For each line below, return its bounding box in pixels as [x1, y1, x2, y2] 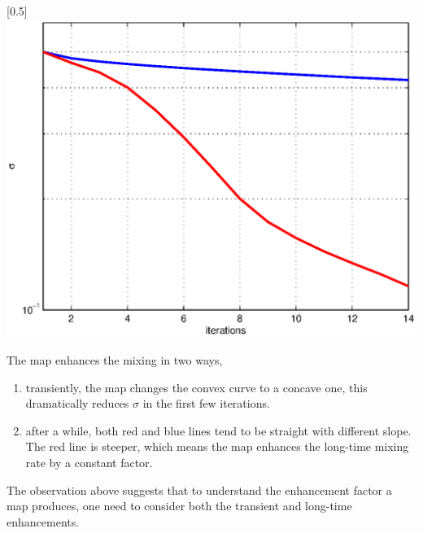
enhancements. [7, 513, 80, 530]
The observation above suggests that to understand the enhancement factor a [7, 481, 392, 498]
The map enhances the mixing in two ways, [7, 351, 223, 368]
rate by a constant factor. [25, 453, 153, 470]
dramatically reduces [25, 395, 129, 412]
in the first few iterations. [142, 395, 270, 412]
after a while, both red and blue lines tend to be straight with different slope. [25, 422, 412, 439]
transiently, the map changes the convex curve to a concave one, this [25, 378, 368, 395]
